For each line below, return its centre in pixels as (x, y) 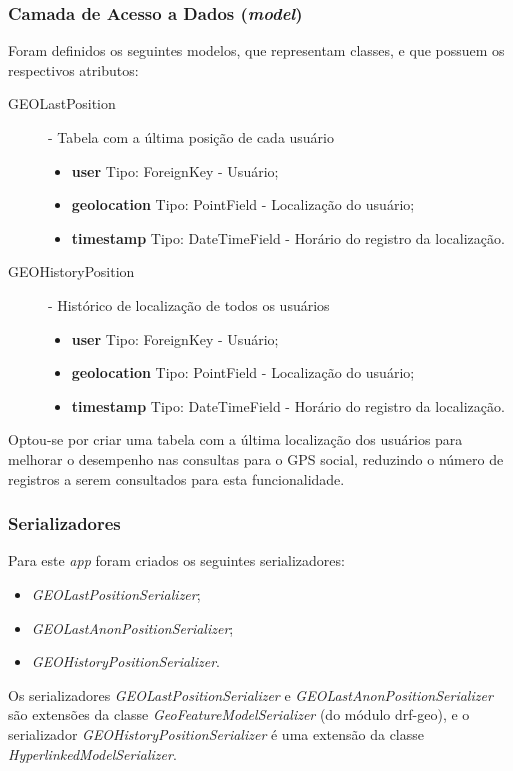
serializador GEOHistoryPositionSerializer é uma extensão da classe (216, 733)
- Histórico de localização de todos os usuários (189, 304)
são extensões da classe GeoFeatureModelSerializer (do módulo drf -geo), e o (239, 714)
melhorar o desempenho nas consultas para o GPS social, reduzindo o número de (256, 458)
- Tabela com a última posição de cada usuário (191, 137)
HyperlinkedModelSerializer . (92, 753)
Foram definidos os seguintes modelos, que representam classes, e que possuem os (256, 50)
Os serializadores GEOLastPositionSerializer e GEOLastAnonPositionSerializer (250, 694)
